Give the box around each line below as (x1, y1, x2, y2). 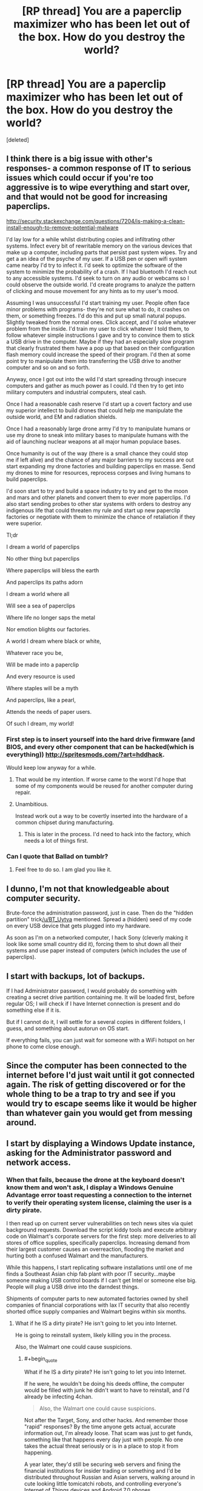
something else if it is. (6, 1006, 61, 1014)
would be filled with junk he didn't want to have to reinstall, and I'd (24, 1386, 190, 1394)
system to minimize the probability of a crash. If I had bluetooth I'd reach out (6, 268, 197, 275)
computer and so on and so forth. (6, 364, 90, 371)
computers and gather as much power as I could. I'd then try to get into (6, 382, 184, 389)
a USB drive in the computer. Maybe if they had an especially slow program (6, 337, 195, 345)
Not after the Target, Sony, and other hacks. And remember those (24, 1416, 188, 1424)
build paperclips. (6, 476, 48, 483)
